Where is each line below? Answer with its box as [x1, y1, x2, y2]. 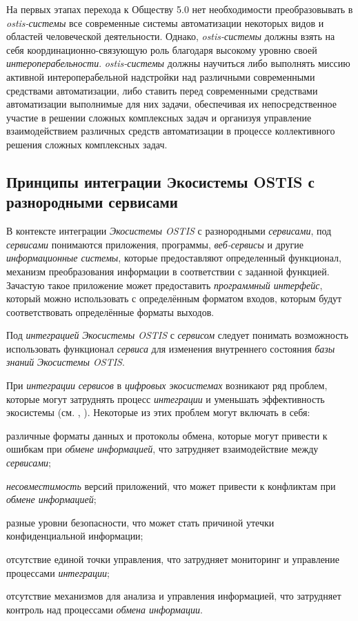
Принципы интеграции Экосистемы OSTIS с [6, 170, 315, 192]
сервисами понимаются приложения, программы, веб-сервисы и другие [6, 237, 304, 251]
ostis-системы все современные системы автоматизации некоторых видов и [6, 15, 324, 30]
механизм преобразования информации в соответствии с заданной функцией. [6, 264, 330, 278]
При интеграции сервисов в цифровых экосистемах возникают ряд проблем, [6, 378, 328, 393]
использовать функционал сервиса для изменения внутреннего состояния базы [6, 341, 335, 355]
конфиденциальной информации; [6, 529, 143, 543]
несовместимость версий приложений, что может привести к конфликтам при [6, 478, 336, 493]
